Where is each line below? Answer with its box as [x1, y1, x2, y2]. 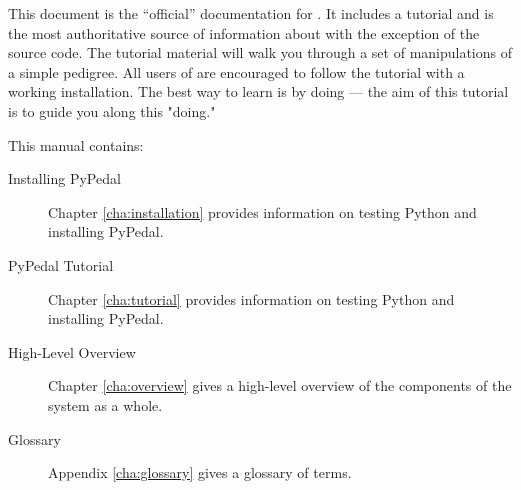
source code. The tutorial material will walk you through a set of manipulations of [8, 42, 513, 63]
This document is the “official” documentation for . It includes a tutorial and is [8, 3, 494, 23]
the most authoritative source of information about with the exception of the [8, 22, 480, 43]
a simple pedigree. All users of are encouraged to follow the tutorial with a [8, 61, 465, 82]
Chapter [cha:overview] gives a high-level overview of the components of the [48, 375, 512, 396]
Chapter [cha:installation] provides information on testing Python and [48, 201, 477, 222]
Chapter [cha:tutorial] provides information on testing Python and [48, 288, 455, 309]
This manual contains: [8, 134, 144, 155]
